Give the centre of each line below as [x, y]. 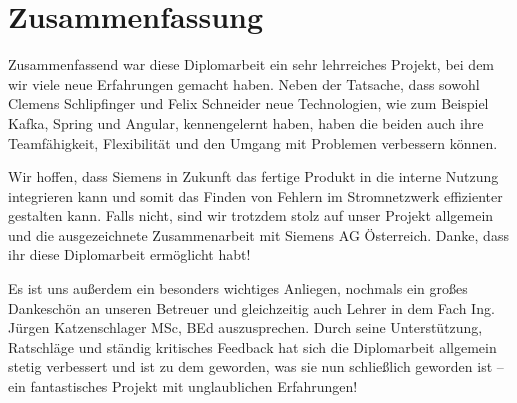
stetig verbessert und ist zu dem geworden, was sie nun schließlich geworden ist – [256, 366]
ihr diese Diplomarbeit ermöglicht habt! [129, 254]
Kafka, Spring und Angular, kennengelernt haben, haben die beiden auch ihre [246, 122]
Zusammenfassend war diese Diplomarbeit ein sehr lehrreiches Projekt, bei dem [251, 64]
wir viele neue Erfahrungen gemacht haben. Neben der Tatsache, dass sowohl [244, 83]
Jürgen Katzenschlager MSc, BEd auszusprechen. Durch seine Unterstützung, [245, 327]
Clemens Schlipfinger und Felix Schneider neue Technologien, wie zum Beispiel [248, 103]
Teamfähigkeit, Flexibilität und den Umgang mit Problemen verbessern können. [253, 142]
